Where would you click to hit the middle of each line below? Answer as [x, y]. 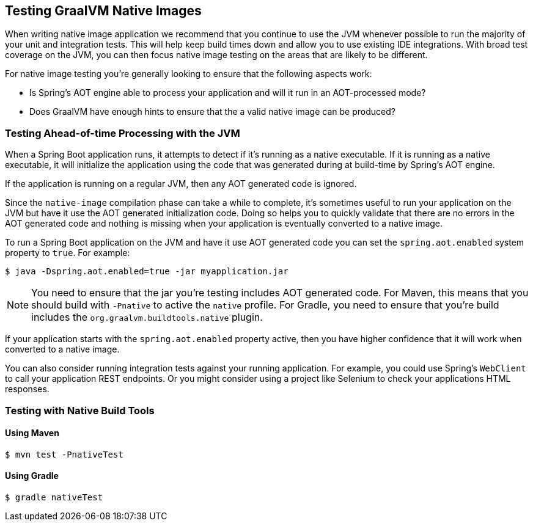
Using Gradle [32, 476]
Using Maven [32, 433]
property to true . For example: [68, 253]
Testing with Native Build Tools [80, 410]
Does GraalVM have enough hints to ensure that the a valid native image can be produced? [212, 112]
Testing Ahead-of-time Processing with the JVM [123, 133]
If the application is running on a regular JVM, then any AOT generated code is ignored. [181, 184]
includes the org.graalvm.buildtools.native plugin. [147, 317]
